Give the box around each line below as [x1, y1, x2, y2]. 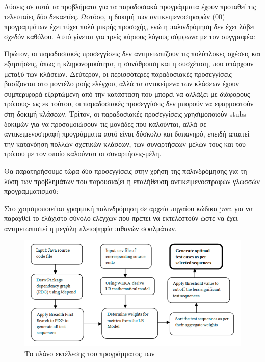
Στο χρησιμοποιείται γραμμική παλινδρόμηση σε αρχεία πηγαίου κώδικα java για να [4, 202, 253, 213]
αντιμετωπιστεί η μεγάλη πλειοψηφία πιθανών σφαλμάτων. [4, 222, 177, 233]
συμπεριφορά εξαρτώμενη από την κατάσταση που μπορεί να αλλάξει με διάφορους [4, 88, 250, 99]
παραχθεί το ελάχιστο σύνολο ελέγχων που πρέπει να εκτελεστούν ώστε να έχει [4, 213, 238, 223]
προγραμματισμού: [4, 186, 59, 196]
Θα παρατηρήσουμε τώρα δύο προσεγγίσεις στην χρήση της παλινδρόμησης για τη [4, 165, 247, 176]
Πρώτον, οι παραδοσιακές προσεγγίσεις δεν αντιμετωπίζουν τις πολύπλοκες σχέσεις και [4, 48, 261, 59]
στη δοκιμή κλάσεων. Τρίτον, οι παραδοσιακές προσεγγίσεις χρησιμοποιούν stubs [4, 108, 246, 119]
